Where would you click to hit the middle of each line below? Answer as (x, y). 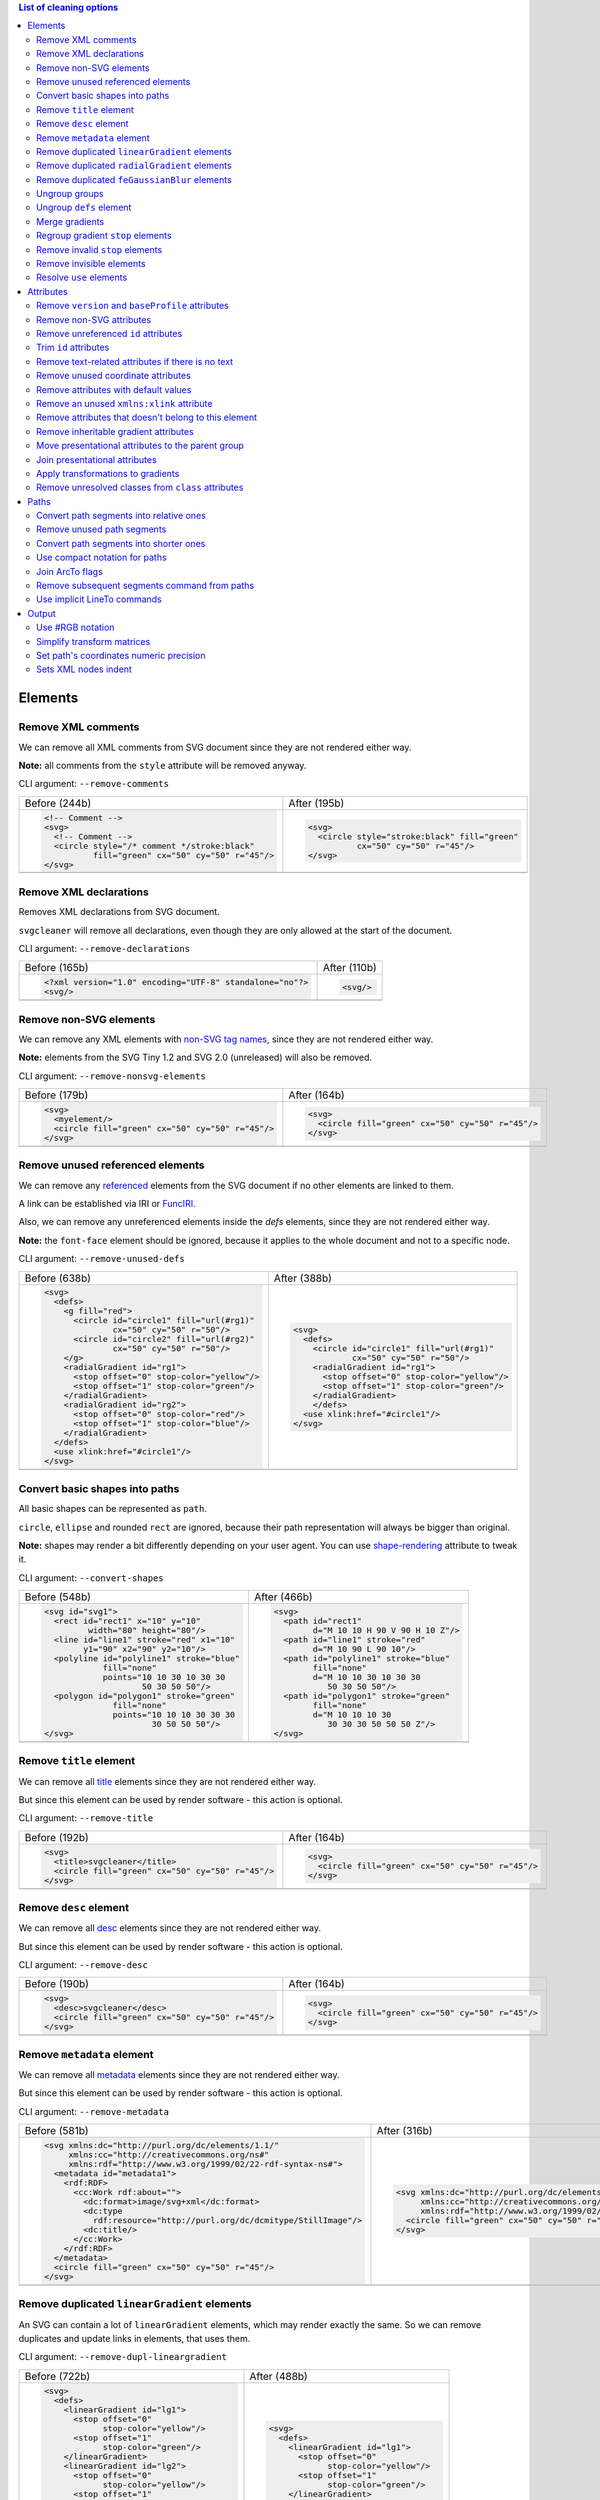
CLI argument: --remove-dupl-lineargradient (122, 2357)
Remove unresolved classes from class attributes (140, 487)
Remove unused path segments (101, 529)
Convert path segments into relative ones (121, 516)
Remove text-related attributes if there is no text (135, 361)
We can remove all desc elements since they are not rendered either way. (170, 1928)
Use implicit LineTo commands (99, 599)
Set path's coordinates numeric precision (121, 655)
